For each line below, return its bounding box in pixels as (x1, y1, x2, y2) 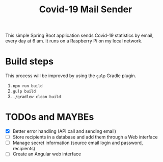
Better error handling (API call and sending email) (12, 128, 116, 134)
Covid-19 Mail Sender (39, 4, 132, 15)
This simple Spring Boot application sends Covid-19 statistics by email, (5, 32, 154, 39)
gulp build (12, 89, 36, 94)
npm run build (12, 83, 43, 89)
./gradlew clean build (12, 95, 61, 100)
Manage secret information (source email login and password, (12, 140, 143, 146)
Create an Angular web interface (12, 151, 81, 157)
